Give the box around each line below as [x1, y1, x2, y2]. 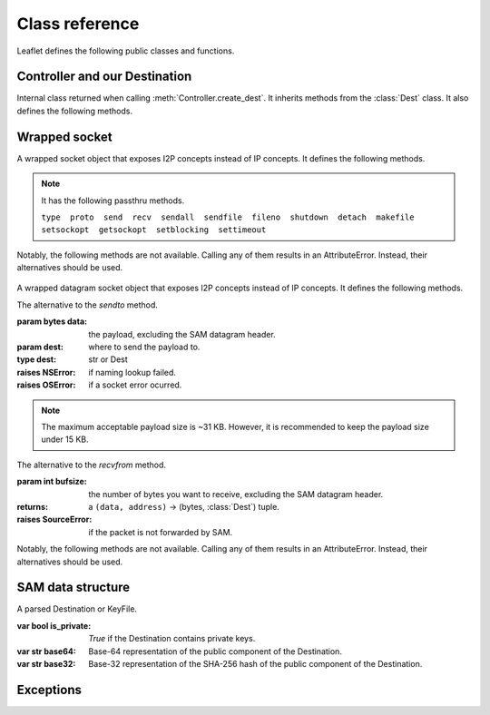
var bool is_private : [16, 620, 92, 631]
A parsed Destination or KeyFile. [16, 603, 138, 614]
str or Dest [88, 354, 129, 365]
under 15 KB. [41, 434, 90, 445]
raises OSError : [16, 379, 76, 390]
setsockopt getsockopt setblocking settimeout [41, 225, 267, 235]
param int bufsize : [16, 476, 88, 487]
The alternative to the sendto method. [16, 299, 159, 310]
